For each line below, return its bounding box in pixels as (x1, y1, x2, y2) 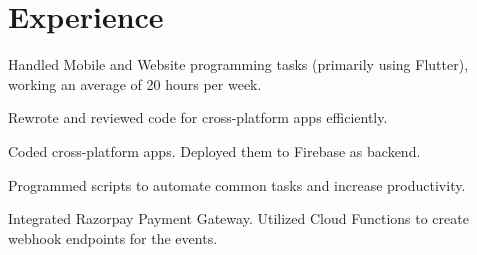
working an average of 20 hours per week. (8, 73, 262, 94)
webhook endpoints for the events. (8, 227, 218, 248)
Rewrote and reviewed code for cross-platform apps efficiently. (8, 107, 388, 128)
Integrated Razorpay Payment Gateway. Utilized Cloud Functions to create (8, 208, 469, 229)
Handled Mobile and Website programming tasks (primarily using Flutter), (8, 54, 469, 75)
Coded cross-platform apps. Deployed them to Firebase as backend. (8, 140, 421, 161)
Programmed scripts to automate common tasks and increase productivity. (8, 174, 466, 195)
